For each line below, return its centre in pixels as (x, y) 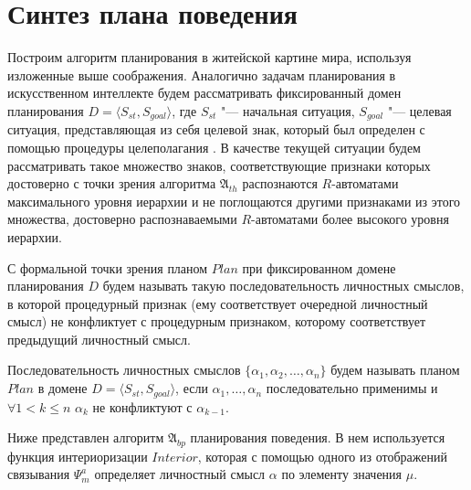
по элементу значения (342, 474)
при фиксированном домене (319, 267)
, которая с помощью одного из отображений (322, 456)
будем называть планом (395, 370)
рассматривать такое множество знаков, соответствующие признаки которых (219, 165)
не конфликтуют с (142, 406)
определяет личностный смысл (180, 474)
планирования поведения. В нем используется (318, 437)
